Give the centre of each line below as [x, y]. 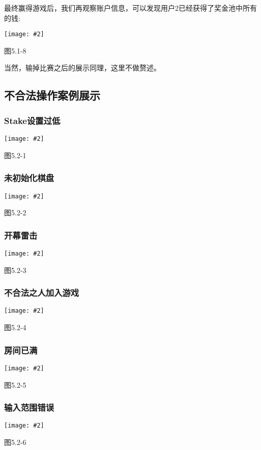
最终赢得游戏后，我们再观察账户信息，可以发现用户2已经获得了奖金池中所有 [130, 8]
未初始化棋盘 [29, 178]
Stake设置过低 [32, 120]
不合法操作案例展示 [52, 95]
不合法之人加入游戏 [42, 293]
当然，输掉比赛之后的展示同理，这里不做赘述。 [82, 68]
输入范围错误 [29, 407]
